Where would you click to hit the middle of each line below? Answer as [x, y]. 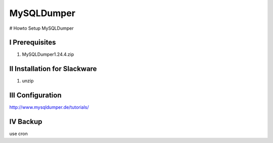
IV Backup [26, 122]
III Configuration [35, 95]
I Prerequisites [33, 43]
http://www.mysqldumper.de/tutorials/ [49, 107]
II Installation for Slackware [53, 69]
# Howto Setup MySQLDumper [41, 28]
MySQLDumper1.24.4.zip [48, 54]
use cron [18, 134]
